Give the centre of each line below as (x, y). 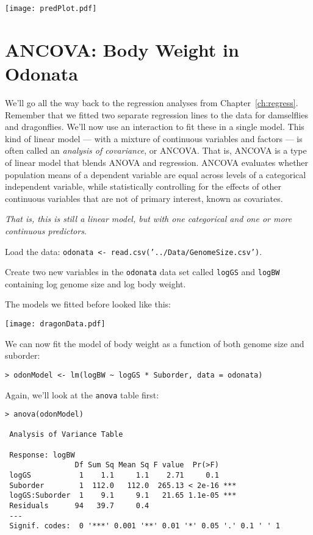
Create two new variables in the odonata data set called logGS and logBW (142, 272)
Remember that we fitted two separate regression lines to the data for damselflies (156, 114)
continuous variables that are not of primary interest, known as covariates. (144, 198)
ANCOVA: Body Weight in (122, 49)
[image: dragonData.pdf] (55, 324)
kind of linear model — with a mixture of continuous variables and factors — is (154, 138)
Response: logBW (42, 455)
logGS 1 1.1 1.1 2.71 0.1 (114, 476)
